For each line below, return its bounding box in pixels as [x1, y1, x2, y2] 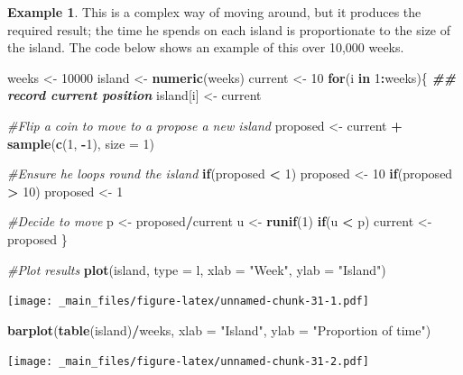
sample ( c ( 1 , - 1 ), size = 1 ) [7, 133, 154, 152]
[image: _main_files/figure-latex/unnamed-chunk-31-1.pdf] [7, 295, 369, 308]
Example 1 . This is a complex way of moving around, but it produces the [7, 3, 421, 21]
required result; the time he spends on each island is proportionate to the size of [7, 20, 451, 39]
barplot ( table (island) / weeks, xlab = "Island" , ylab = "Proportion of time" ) [7, 320, 431, 339]
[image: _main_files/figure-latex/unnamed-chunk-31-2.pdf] [7, 355, 369, 369]
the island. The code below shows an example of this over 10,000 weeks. [7, 38, 404, 57]
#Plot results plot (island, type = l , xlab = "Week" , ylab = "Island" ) [7, 260, 386, 279]
